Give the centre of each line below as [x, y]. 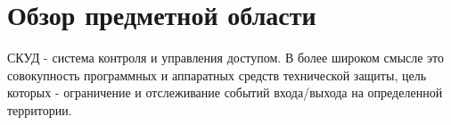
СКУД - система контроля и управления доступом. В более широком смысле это [226, 58]
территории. [40, 109]
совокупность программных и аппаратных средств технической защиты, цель [217, 75]
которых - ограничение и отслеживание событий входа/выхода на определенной [225, 92]
